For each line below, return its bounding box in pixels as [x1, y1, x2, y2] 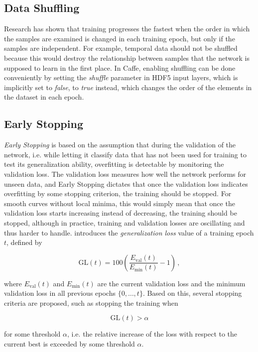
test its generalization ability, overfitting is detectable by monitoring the [4, 159, 224, 169]
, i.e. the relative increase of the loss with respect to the [67, 329, 238, 339]
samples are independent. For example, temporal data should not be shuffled [4, 43, 238, 53]
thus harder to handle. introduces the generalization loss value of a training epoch [4, 227, 254, 237]
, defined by [6, 237, 42, 247]
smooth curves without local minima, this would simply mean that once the [4, 198, 235, 208]
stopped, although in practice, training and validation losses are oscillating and [4, 217, 245, 228]
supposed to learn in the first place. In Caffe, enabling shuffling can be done [4, 62, 236, 73]
